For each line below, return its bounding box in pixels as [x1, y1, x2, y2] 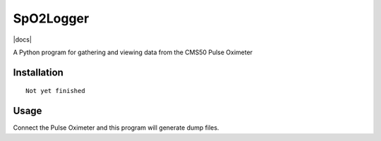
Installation [13, 66, 64, 78]
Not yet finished [25, 87, 85, 95]
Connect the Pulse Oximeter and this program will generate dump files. [13, 123, 219, 132]
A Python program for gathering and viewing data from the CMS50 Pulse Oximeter [13, 48, 253, 56]
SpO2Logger [13, 11, 90, 26]
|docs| [13, 35, 32, 44]
